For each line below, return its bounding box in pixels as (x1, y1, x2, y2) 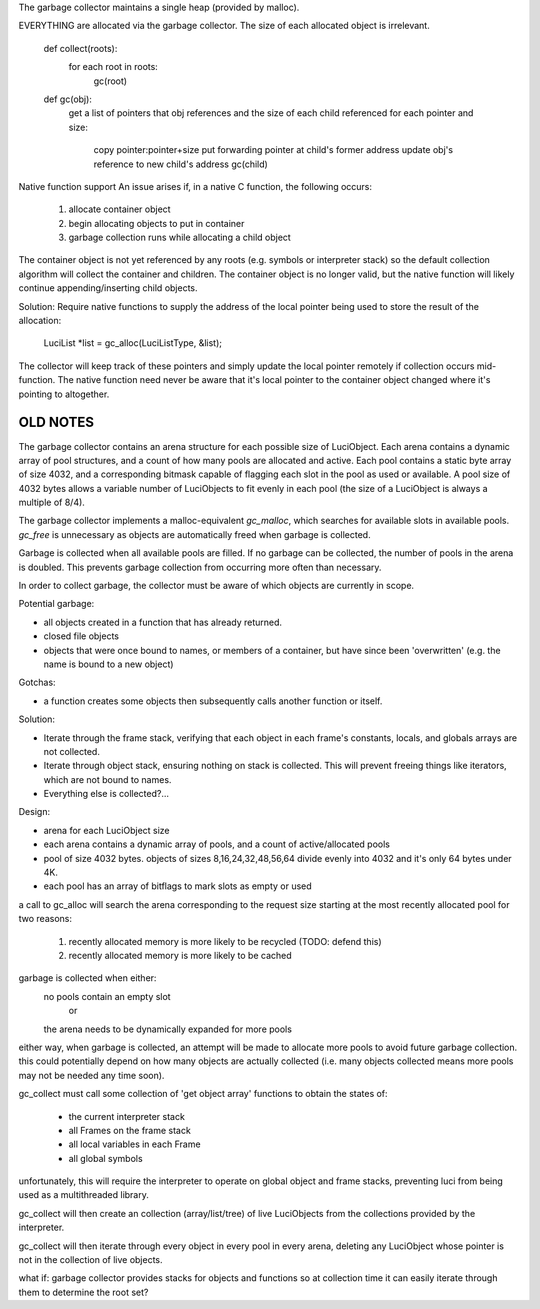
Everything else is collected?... (43, 788, 170, 800)
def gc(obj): (43, 93, 92, 105)
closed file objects (43, 630, 120, 642)
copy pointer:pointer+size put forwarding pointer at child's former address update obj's (93, 144, 454, 156)
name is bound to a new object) (43, 658, 174, 670)
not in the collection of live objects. (18, 1254, 164, 1266)
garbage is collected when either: (18, 972, 157, 984)
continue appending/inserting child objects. (18, 282, 199, 294)
